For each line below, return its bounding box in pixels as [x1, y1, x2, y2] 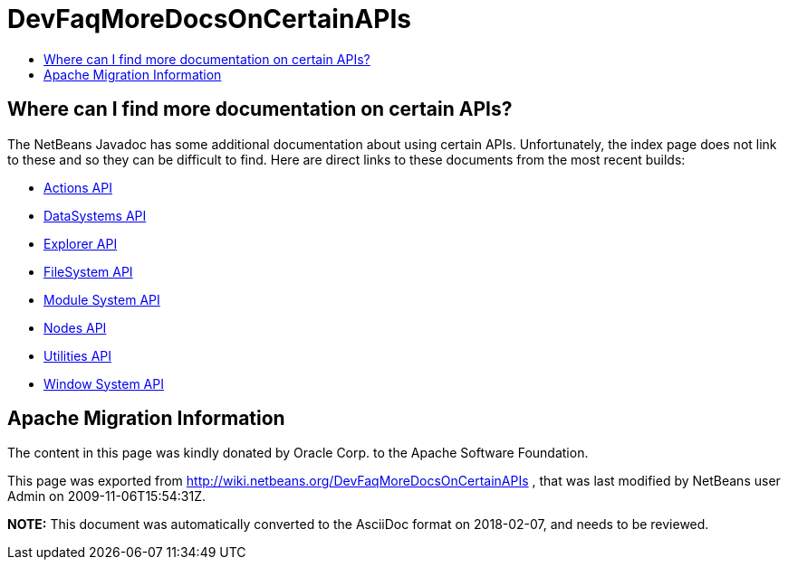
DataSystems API [43, 207, 147, 223]
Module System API [43, 291, 160, 307]
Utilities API [43, 347, 111, 364]
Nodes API [43, 319, 107, 335]
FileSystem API [43, 263, 133, 279]
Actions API [43, 179, 112, 195]
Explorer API [43, 235, 118, 251]
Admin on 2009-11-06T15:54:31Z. [7, 488, 206, 505]
